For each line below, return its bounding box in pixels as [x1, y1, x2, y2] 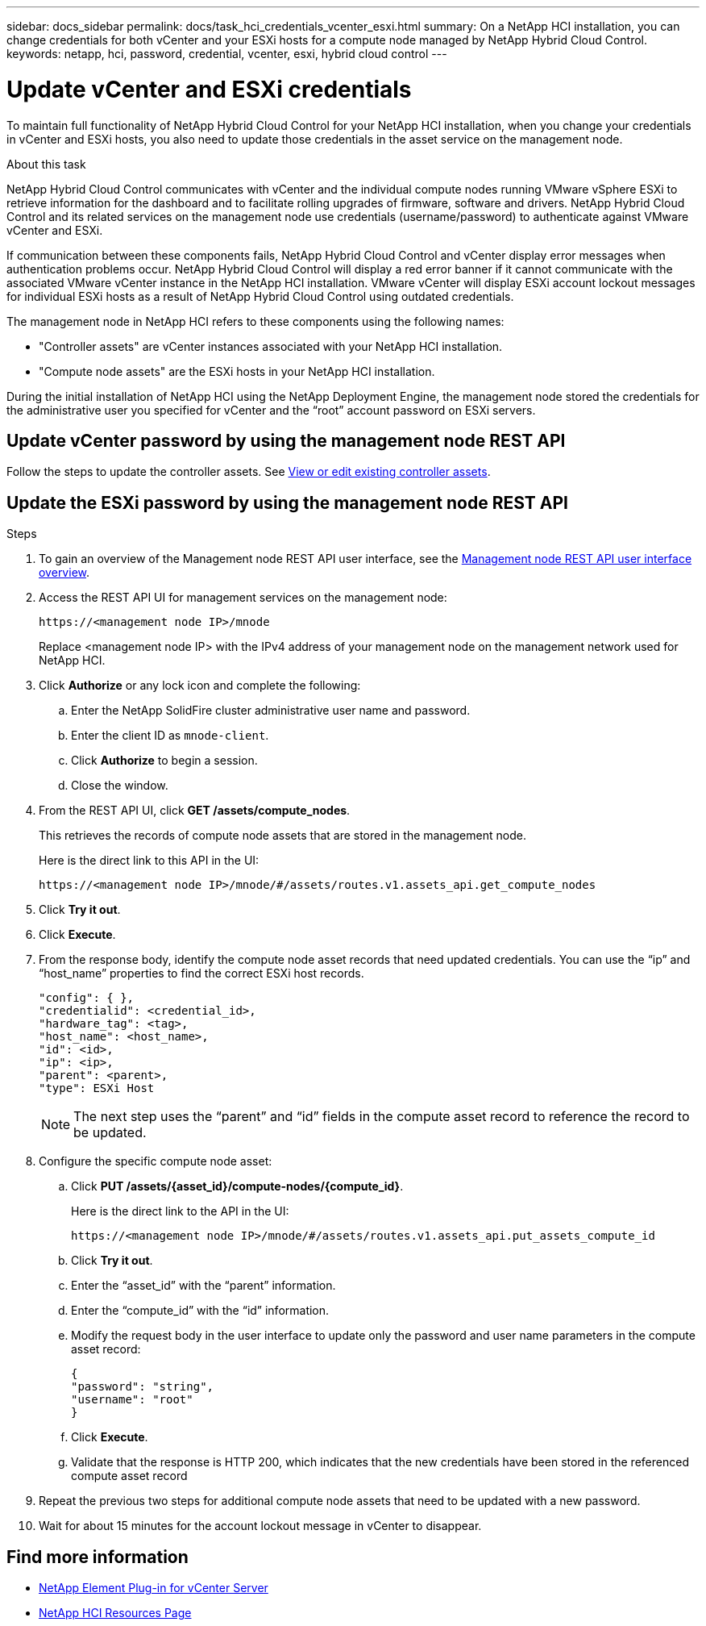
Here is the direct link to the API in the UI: [71, 1204, 289, 1219]
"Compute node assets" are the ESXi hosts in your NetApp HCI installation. [39, 364, 435, 378]
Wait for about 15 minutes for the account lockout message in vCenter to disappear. [39, 1519, 482, 1533]
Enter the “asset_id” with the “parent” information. [71, 1278, 336, 1293]
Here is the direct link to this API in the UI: [39, 853, 260, 868]
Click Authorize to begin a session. [71, 753, 258, 768]
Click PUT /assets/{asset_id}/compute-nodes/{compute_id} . [71, 1179, 404, 1194]
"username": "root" [71, 1393, 193, 1407]
